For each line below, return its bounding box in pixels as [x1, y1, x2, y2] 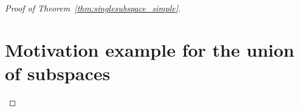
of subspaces [5, 60, 111, 85]
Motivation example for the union [5, 37, 295, 62]
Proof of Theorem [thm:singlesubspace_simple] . [5, 2, 181, 14]
